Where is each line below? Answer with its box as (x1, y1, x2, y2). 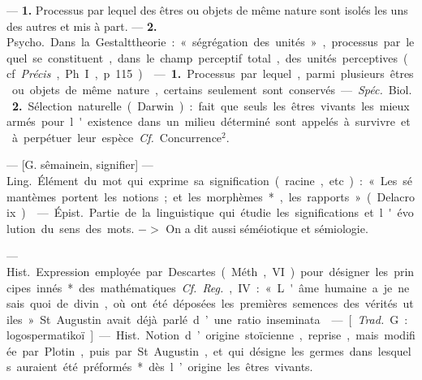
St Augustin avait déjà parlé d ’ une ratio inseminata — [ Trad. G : (40, 310, 408, 327)
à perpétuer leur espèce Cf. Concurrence (11, 128, 222, 145)
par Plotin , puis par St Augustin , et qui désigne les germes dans (22, 342, 372, 359)
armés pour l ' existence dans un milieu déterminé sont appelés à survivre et (6, 113, 411, 130)
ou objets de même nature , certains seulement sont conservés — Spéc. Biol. (11, 80, 412, 97)
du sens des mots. (41, 219, 135, 236)
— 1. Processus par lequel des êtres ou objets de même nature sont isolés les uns (6, 2, 408, 18)
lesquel (377, 342, 411, 359)
